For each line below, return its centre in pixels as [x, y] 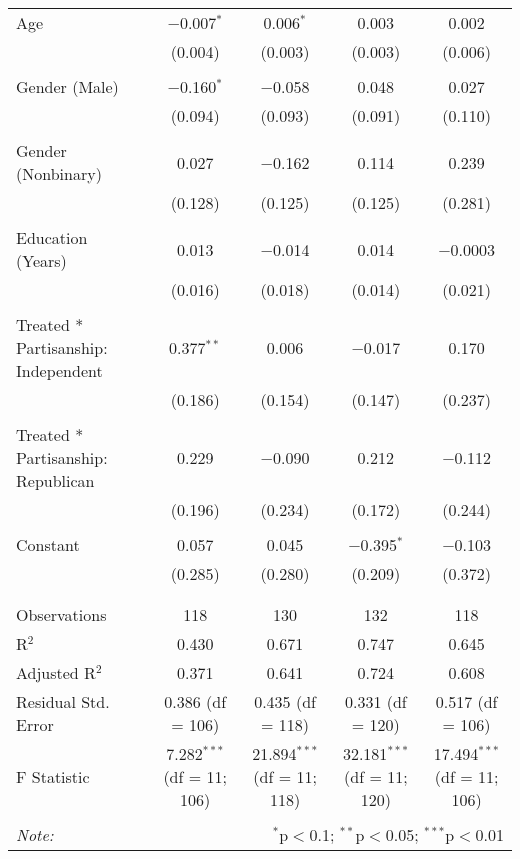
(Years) [41, 260]
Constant [48, 544]
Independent [59, 370]
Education [52, 237]
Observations [61, 614]
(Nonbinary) [59, 173]
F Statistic [53, 776]
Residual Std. [63, 701]
